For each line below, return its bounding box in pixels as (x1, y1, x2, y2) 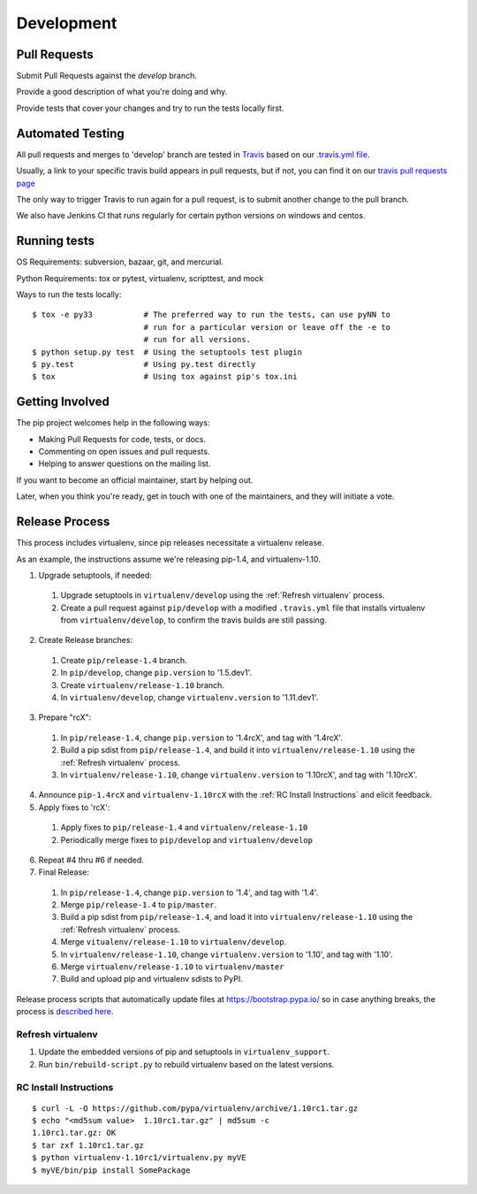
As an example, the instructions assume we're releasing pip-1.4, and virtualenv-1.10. (16, 554, 322, 564)
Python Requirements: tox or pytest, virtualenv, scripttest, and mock (16, 272, 264, 283)
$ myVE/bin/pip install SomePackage (32, 1165, 191, 1175)
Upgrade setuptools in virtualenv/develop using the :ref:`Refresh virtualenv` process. (60, 590, 385, 601)
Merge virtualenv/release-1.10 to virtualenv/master (60, 961, 284, 972)
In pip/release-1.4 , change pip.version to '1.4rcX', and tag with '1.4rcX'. (60, 732, 344, 743)
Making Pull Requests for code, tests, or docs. (38, 433, 207, 444)
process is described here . (16, 1006, 114, 1017)
